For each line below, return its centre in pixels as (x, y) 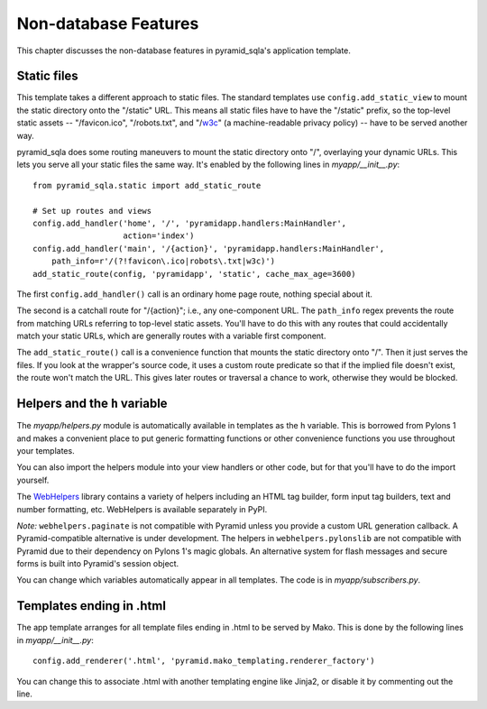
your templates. (46, 450)
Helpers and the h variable (92, 404)
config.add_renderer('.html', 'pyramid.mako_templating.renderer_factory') (204, 661)
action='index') (159, 236)
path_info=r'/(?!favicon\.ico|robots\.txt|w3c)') (163, 261)
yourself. (33, 480)
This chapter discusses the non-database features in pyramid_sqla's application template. (184, 51)
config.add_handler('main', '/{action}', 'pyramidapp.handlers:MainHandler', (209, 249)
